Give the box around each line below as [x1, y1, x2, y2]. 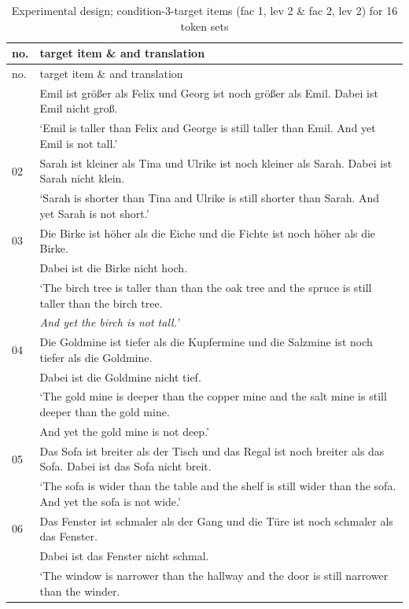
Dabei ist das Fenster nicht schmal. [39, 548, 209, 564]
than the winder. [39, 582, 120, 599]
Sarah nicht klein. [39, 170, 125, 186]
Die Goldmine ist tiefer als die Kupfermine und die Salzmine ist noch [39, 334, 373, 350]
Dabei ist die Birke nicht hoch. [39, 260, 188, 276]
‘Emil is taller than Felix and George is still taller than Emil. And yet [39, 120, 376, 136]
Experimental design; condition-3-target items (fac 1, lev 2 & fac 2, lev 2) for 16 [11, 2, 398, 18]
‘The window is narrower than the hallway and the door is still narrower [39, 567, 389, 583]
